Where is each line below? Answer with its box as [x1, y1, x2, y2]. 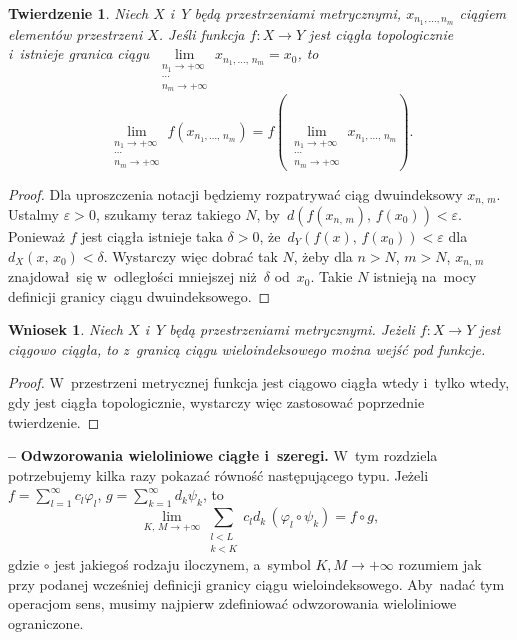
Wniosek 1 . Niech [8, 319, 124, 340]
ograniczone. [8, 612, 84, 633]
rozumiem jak [398, 553, 482, 574]
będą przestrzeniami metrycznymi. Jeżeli [169, 319, 415, 340]
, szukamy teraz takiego [95, 204, 241, 225]
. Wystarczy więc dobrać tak [103, 245, 278, 266]
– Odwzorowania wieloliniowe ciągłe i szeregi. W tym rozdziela [8, 445, 438, 466]
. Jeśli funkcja [158, 23, 245, 44]
